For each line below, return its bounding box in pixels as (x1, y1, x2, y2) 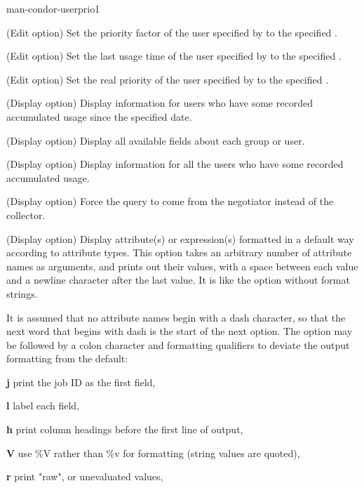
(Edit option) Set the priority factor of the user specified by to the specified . (6, 25, 337, 39)
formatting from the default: (6, 351, 128, 366)
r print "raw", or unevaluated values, (6, 469, 163, 484)
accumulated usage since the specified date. (6, 109, 192, 124)
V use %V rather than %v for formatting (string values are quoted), (6, 445, 300, 460)
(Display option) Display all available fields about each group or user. (6, 133, 305, 147)
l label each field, (6, 398, 80, 413)
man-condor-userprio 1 (6, 1, 100, 15)
